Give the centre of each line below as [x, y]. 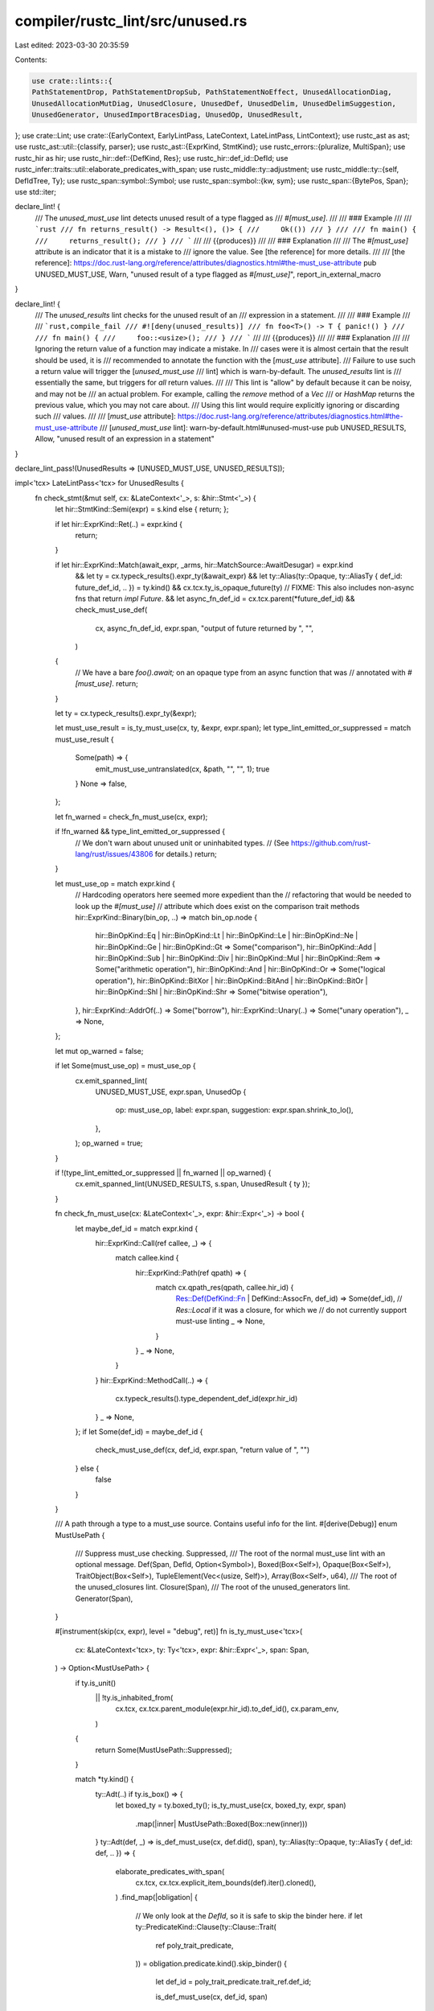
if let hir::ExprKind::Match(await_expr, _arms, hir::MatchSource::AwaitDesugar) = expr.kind [204, 565]
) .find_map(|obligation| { [157, 1898]
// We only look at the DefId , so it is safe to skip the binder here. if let [249, 1915]
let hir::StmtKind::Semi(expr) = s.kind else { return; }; [142, 509]
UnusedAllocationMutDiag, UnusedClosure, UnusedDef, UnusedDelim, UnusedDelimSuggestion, [214, 103]
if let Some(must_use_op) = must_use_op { [125, 1066]
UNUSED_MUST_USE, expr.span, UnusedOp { [171, 1092]
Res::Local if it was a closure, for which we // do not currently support [291, 1310]
